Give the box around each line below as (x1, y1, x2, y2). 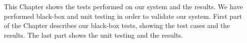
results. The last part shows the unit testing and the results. (4, 29, 183, 40)
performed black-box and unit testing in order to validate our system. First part (4, 11, 242, 21)
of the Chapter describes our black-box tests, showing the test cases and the (4, 20, 230, 30)
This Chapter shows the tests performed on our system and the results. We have (4, 1, 243, 11)
